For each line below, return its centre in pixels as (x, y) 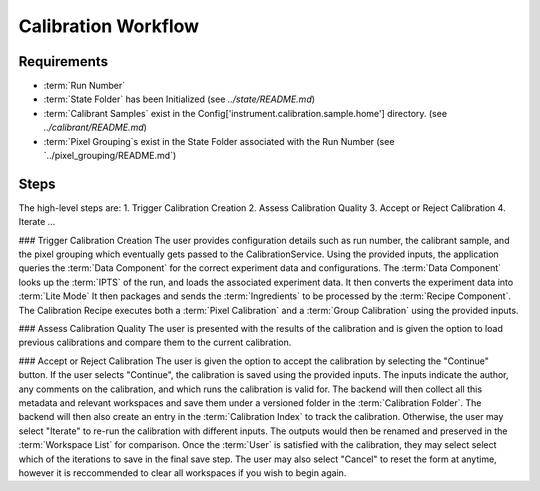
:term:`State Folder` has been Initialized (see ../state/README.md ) (179, 99)
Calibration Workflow (109, 26)
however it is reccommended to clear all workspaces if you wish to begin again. (182, 472)
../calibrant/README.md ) (95, 127)
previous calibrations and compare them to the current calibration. (155, 342)
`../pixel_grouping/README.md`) (110, 156)
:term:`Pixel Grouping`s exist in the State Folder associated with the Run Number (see (219, 141)
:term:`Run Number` (84, 86)
